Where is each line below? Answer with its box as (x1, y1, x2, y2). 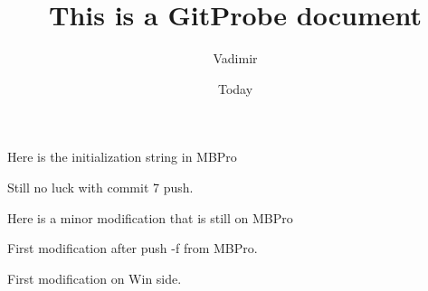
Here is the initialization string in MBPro (7, 147, 237, 166)
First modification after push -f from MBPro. (7, 239, 258, 258)
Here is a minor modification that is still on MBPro (7, 208, 293, 227)
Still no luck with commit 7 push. (7, 177, 194, 196)
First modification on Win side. (7, 268, 182, 287)
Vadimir (213, 49, 258, 68)
